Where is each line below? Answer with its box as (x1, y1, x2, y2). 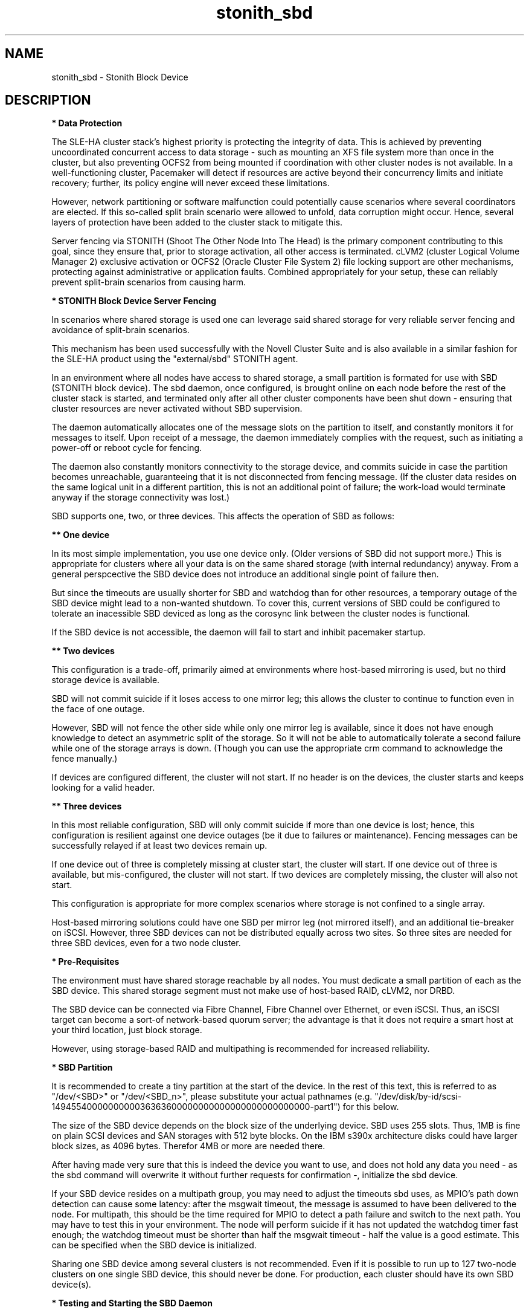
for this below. (342, 1101, 399, 1112)
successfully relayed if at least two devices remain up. (51, 840, 268, 851)
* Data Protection (51, 118, 123, 129)
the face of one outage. (51, 704, 145, 715)
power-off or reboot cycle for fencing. (51, 443, 202, 453)
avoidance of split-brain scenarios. (51, 325, 190, 336)
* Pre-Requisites (51, 956, 120, 967)
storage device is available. (51, 675, 160, 686)
